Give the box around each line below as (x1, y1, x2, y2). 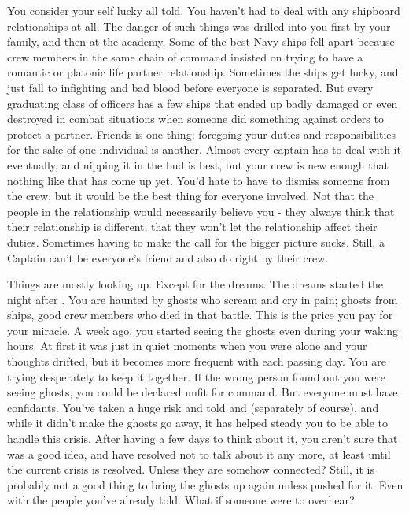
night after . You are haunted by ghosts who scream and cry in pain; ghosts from (7, 291, 398, 307)
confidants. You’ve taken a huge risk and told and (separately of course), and (7, 399, 379, 415)
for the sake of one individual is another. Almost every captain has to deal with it (7, 141, 401, 158)
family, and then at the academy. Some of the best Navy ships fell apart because (7, 33, 395, 50)
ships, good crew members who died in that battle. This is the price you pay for (7, 307, 393, 323)
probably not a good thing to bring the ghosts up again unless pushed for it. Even (7, 476, 403, 493)
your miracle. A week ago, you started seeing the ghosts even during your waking (7, 322, 399, 338)
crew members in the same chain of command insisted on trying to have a (7, 48, 363, 65)
